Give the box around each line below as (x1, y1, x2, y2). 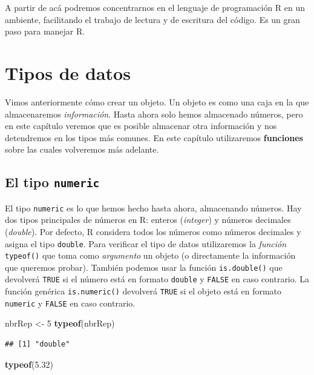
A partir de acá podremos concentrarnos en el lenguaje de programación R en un (5, 1, 306, 13)
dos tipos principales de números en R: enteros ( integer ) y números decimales (5, 213, 291, 226)
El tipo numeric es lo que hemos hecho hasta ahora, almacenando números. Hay (5, 201, 302, 214)
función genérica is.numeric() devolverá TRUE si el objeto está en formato (5, 285, 282, 297)
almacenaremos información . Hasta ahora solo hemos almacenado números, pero (5, 107, 303, 120)
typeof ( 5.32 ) (5, 357, 53, 370)
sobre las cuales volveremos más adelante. (5, 143, 159, 156)
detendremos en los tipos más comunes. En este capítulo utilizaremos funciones (5, 131, 303, 144)
